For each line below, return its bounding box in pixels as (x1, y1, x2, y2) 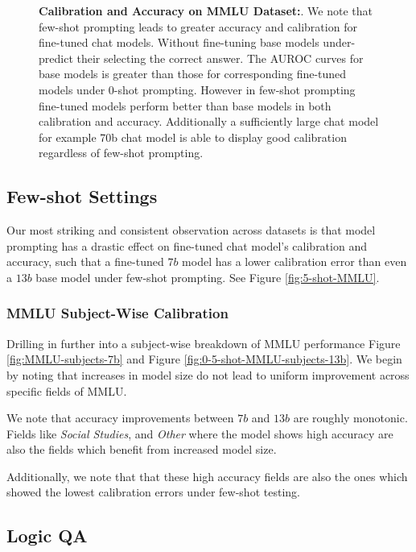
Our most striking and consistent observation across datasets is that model (6, 222, 376, 239)
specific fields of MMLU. (6, 382, 127, 399)
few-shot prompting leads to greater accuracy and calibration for (39, 18, 357, 35)
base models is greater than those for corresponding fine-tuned (39, 65, 347, 82)
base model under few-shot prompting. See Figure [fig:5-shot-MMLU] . (35, 268, 380, 285)
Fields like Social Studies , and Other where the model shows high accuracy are (6, 425, 393, 442)
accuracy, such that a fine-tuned (6, 253, 164, 270)
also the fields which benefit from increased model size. (6, 441, 277, 458)
